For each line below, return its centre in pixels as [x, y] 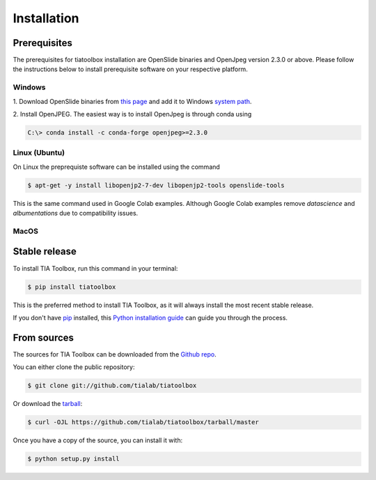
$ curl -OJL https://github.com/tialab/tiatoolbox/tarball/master [143, 422]
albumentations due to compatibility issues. [76, 213]
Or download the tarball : [48, 404]
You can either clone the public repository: [74, 367]
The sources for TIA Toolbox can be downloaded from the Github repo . [115, 354]
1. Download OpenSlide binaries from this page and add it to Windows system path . [132, 101]
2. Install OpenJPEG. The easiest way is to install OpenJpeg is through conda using [132, 114]
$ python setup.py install [73, 459]
